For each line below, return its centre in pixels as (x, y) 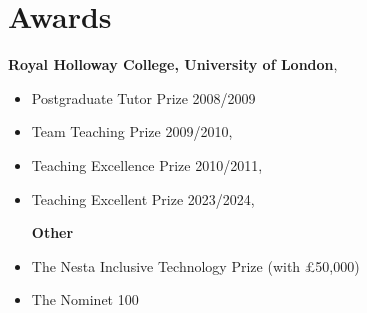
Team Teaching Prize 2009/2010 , (132, 131)
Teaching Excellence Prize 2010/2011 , (147, 164)
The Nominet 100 (85, 299)
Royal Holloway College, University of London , (173, 64)
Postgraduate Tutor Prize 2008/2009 (143, 97)
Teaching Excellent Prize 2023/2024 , (143, 198)
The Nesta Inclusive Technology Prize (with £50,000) (195, 265)
